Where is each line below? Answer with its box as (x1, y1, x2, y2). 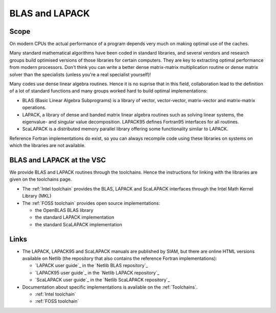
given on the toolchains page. (9, 176, 72, 182)
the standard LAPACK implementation (35, 214, 114, 221)
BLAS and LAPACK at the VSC (9, 156, 106, 164)
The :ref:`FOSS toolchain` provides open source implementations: (22, 200, 160, 206)
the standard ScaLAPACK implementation (35, 221, 122, 227)
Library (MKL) (22, 193, 52, 199)
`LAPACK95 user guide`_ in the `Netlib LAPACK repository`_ (35, 270, 159, 276)
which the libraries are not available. (9, 142, 86, 149)
